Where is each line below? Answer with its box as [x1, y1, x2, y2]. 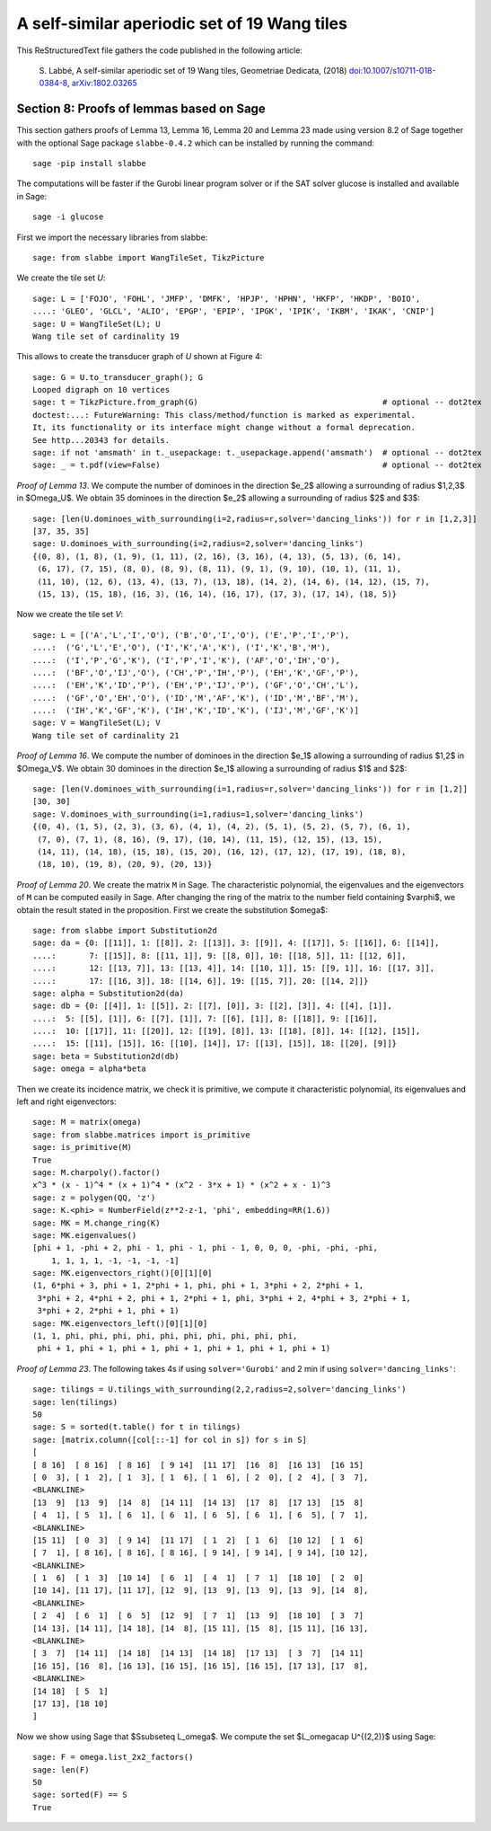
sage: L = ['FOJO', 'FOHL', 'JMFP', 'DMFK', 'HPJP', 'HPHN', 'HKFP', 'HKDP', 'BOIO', [32, 293, 421, 304]
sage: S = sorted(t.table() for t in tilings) [32, 1422, 241, 1432]
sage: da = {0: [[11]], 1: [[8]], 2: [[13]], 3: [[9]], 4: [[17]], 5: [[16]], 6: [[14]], [32, 938, 440, 948]
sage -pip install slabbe [32, 158, 147, 169]
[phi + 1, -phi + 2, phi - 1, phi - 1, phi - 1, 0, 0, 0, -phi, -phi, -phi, [32, 1243, 379, 1253]
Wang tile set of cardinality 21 [32, 730, 180, 740]
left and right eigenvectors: [16, 1096, 117, 1107]
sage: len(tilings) [32, 1397, 118, 1407]
